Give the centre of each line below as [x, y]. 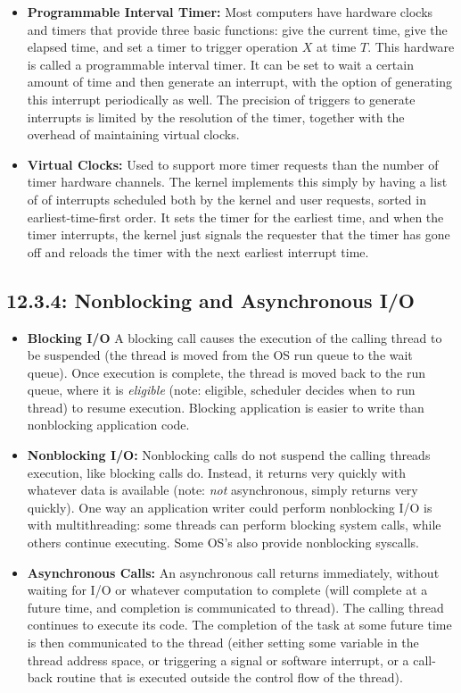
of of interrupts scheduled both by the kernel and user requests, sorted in [226, 199]
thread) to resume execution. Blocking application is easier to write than [226, 407]
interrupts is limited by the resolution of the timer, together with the [216, 117]
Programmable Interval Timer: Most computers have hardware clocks [230, 12]
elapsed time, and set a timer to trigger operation [163, 47]
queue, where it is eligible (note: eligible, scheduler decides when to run [221, 390]
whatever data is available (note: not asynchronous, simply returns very [222, 490]
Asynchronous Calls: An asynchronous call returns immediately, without [233, 572]
